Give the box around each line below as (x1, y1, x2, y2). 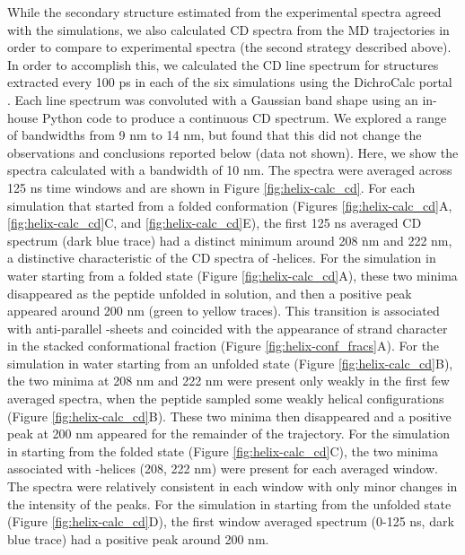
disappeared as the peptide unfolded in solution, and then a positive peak (7, 283, 412, 302)
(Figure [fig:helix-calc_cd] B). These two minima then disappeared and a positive (7, 406, 452, 425)
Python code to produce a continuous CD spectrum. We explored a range (41, 108, 447, 126)
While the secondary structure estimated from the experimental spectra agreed (7, 3, 442, 21)
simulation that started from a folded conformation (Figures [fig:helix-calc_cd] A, (7, 195, 452, 214)
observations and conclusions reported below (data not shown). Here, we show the (7, 143, 459, 161)
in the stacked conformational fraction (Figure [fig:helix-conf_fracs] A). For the (7, 336, 440, 355)
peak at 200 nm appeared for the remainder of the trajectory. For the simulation (7, 424, 450, 443)
